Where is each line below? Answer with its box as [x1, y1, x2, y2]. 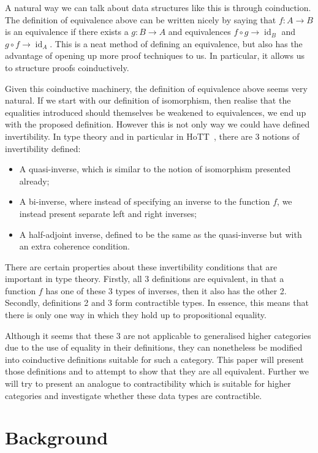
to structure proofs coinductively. [5, 61, 129, 74]
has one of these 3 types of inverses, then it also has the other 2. [45, 284, 287, 297]
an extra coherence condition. [19, 240, 130, 253]
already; [19, 174, 50, 187]
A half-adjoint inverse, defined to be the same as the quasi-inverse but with [19, 227, 302, 240]
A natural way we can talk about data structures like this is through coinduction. [5, 1, 311, 13]
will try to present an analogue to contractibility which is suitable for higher [5, 377, 291, 390]
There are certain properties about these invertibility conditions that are [5, 260, 278, 273]
